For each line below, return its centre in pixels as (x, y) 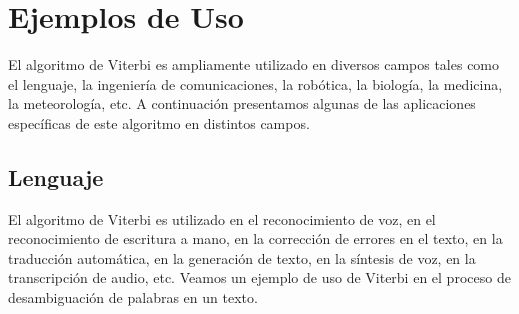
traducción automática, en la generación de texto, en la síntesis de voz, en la (242, 257)
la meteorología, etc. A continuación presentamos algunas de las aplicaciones (242, 103)
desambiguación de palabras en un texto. (133, 297)
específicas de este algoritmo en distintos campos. (159, 122)
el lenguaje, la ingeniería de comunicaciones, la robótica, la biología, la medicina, (255, 83)
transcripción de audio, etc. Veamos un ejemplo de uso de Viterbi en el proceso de (259, 277)
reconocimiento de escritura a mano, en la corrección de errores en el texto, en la (255, 238)
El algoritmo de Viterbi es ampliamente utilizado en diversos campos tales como (254, 64)
